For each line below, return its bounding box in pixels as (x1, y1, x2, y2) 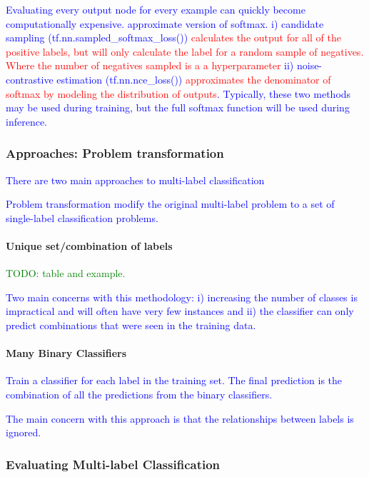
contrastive (6, 71, 54, 86)
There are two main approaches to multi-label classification (6, 172, 265, 187)
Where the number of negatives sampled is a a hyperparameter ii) (6, 58, 294, 73)
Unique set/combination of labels (6, 238, 173, 253)
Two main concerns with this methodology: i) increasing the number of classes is (6, 289, 358, 304)
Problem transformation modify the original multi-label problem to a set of (6, 196, 335, 211)
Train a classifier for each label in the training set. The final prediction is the (6, 373, 343, 388)
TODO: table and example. (6, 266, 126, 281)
